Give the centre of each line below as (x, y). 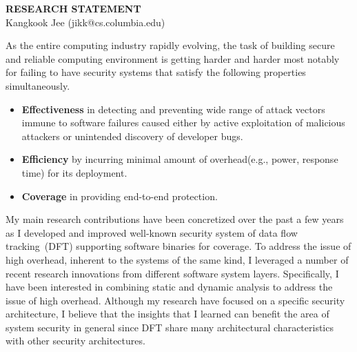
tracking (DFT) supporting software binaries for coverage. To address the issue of (178, 246)
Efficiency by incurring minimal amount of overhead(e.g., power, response (180, 159)
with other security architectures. (75, 341)
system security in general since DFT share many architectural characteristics (170, 327)
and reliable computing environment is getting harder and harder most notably (173, 58)
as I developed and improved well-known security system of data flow (152, 232)
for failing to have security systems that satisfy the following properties (156, 72)
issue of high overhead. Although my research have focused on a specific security (175, 300)
